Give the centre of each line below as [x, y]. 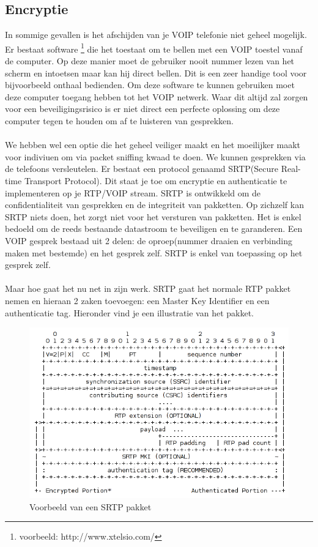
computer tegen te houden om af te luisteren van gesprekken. [119, 121]
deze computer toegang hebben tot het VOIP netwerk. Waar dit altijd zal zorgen [157, 96]
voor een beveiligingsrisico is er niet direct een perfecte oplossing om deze [142, 109]
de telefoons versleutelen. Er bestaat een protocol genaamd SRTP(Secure [142, 169]
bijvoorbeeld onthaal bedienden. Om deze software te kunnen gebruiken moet [150, 85]
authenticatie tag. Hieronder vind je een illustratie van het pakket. [129, 312]
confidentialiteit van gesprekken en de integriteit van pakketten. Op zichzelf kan [154, 205]
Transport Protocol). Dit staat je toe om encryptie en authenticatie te [156, 180]
